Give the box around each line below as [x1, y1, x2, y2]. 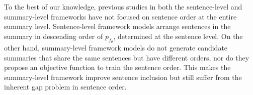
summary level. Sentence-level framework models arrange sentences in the [4, 21, 231, 31]
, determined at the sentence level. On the [113, 30, 243, 41]
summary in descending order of [4, 30, 103, 41]
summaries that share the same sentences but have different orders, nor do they [4, 52, 249, 62]
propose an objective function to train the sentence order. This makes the [4, 62, 231, 72]
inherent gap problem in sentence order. [4, 81, 127, 92]
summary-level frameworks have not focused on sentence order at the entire [4, 11, 237, 21]
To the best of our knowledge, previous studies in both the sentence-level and [4, 1, 242, 11]
